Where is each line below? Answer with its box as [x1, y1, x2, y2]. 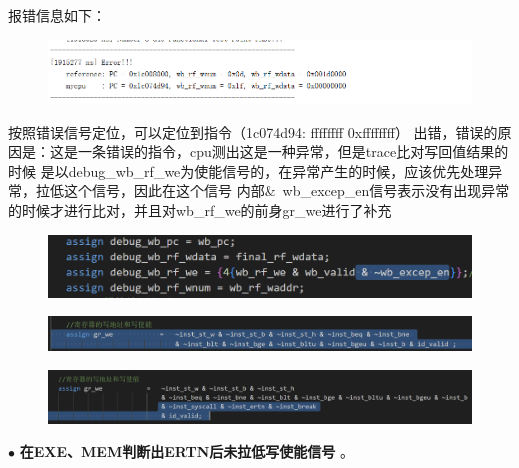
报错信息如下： [8, 5, 106, 25]
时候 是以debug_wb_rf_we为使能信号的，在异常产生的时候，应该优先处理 [8, 160, 489, 181]
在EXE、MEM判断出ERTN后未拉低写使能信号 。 [19, 441, 354, 462]
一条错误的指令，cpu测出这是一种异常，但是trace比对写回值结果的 [77, 141, 509, 162]
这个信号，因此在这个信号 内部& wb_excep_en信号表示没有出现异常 [63, 180, 510, 201]
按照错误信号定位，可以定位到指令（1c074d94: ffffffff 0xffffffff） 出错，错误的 [8, 121, 498, 142]
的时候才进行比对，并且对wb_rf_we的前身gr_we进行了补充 [8, 200, 392, 221]
